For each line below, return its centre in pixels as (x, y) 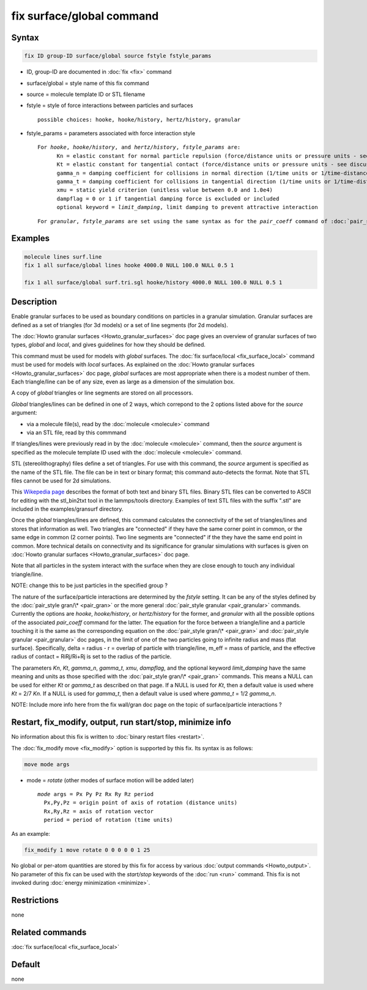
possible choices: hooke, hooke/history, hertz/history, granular (139, 120)
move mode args (47, 764)
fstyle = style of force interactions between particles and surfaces (110, 105)
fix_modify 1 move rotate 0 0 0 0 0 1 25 (87, 850)
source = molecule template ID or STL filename (86, 94)
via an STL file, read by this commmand (76, 432)
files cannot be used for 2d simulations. (61, 481)
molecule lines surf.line (63, 257)
